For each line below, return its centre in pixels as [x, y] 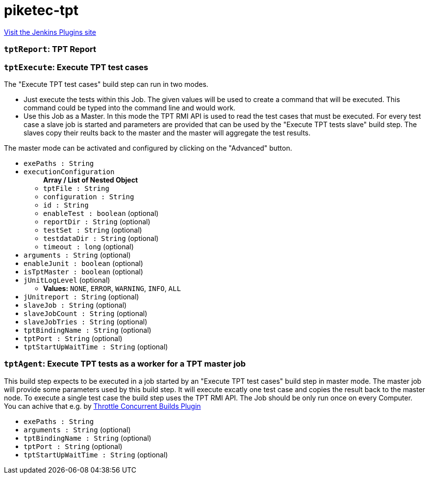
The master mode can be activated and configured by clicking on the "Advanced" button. [148, 148]
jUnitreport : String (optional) [81, 296]
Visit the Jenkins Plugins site [50, 32]
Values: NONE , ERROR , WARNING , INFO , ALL [112, 288]
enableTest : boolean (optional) [101, 213]
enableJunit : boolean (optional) [83, 263]
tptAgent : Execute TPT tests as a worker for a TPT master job [125, 364]
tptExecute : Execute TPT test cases [76, 67]
